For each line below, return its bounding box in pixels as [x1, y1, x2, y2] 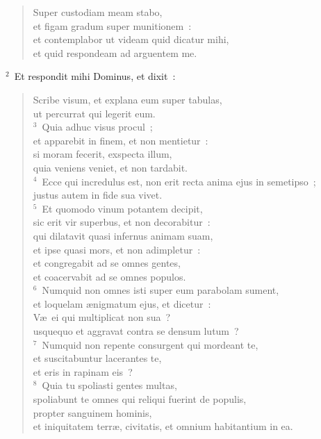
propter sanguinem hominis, [33, 405, 152, 420]
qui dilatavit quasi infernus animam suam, [33, 228, 213, 242]
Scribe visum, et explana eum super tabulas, [33, 92, 222, 106]
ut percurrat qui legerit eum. [33, 106, 156, 120]
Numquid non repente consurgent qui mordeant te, [42, 337, 258, 351]
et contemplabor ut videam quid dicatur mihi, [33, 32, 229, 47]
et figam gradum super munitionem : [33, 18, 192, 33]
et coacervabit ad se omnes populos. [33, 269, 186, 283]
